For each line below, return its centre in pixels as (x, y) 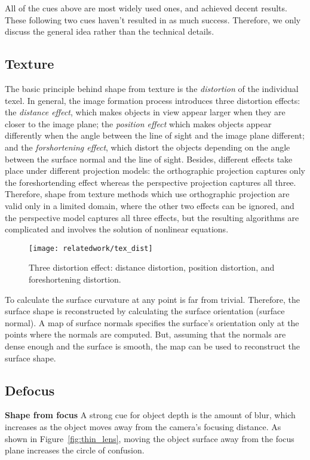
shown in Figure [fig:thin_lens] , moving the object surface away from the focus (150, 438)
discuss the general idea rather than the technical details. (110, 31)
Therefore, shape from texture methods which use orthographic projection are (147, 194)
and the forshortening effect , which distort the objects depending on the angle (148, 147)
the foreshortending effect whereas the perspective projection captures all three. (151, 182)
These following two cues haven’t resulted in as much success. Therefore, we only (153, 19)
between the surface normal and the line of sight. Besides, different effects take (149, 159)
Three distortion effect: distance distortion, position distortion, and (152, 267)
